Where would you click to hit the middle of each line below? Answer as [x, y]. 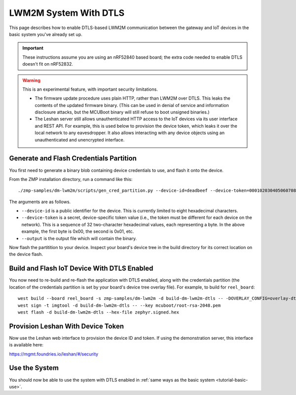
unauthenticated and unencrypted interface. [80, 140]
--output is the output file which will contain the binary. [79, 238]
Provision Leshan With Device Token [67, 326]
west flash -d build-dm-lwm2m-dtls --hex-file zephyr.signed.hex [99, 312]
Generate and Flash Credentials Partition [73, 159]
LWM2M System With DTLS [67, 13]
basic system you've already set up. [46, 34]
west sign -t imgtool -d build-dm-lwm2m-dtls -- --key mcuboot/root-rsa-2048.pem [119, 305]
